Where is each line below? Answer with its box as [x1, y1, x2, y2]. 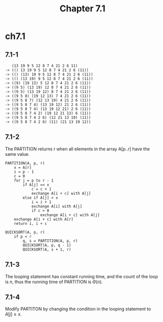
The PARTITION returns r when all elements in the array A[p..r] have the [5, 146, 150, 152]
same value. [5, 151, 30, 157]
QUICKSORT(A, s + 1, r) [23, 247, 71, 252]
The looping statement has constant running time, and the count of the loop [5, 273, 158, 279]
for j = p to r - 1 [14, 178, 54, 183]
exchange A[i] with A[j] [31, 204, 82, 209]
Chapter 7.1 [59, 3, 106, 14]
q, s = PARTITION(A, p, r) [23, 238, 78, 243]
